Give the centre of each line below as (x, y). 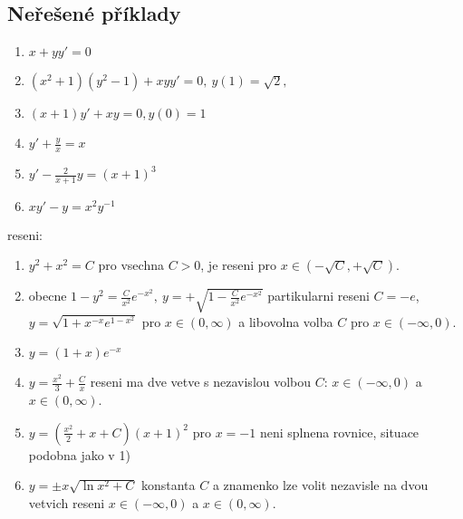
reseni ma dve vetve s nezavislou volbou (201, 382)
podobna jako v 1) (79, 454)
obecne (48, 296)
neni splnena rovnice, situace (339, 432)
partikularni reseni (318, 296)
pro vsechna (131, 265)
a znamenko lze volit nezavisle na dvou (320, 485)
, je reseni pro (239, 265)
